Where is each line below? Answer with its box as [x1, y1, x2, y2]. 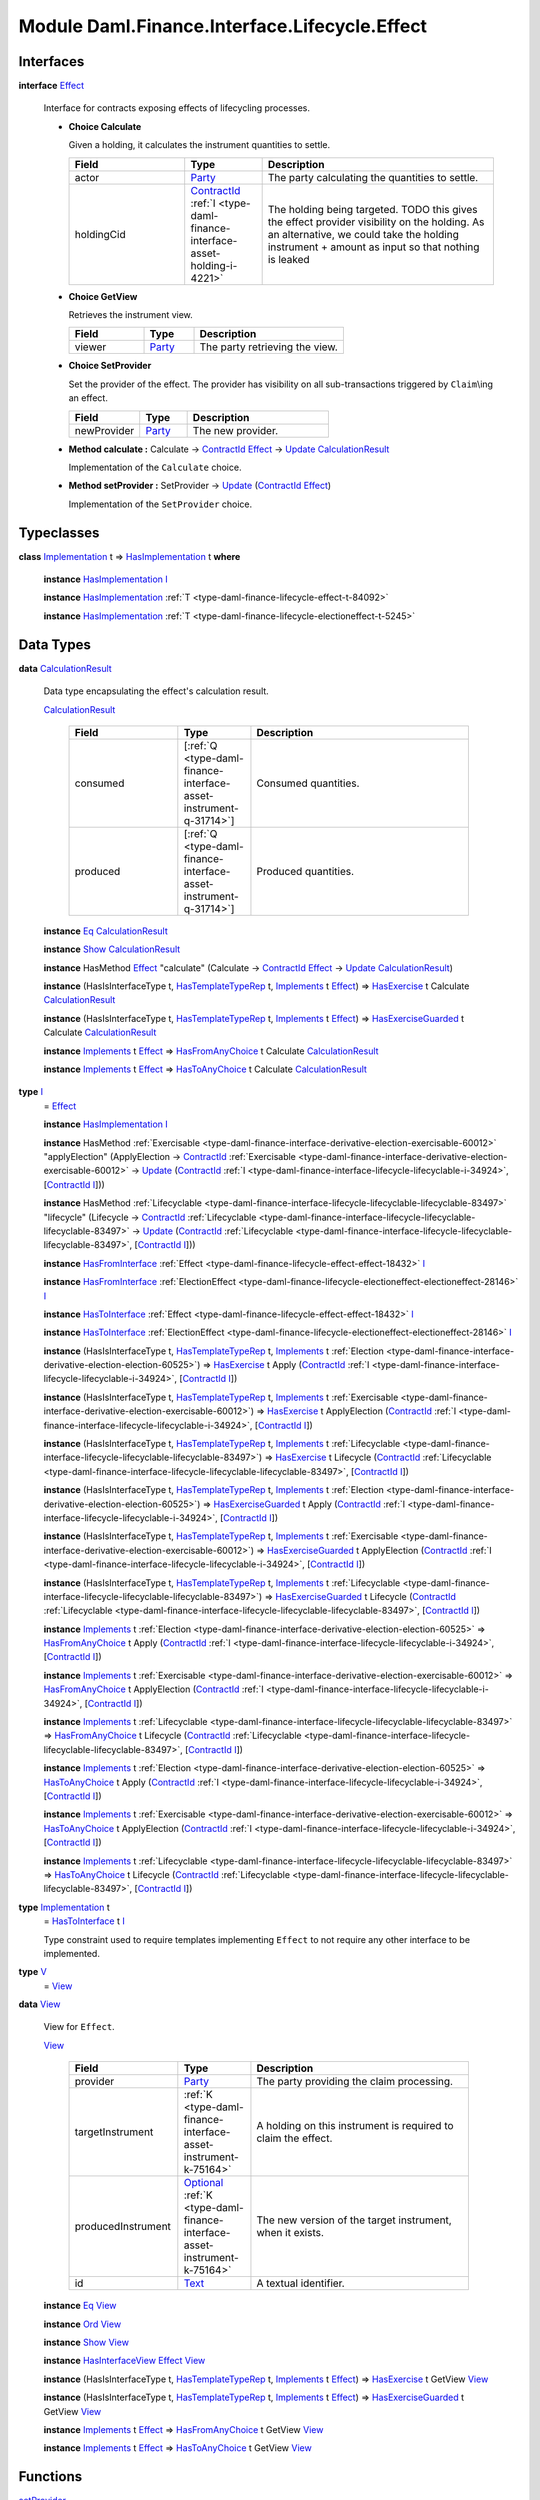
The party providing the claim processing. [256, 2075, 454, 2089]
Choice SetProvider [68, 360, 152, 372]
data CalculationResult [18, 662, 112, 674]
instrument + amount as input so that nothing [267, 240, 480, 254]
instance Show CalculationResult [43, 943, 181, 955]
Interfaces [18, 53, 85, 70]
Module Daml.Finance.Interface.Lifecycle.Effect [18, 15, 428, 37]
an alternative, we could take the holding [267, 227, 459, 241]
